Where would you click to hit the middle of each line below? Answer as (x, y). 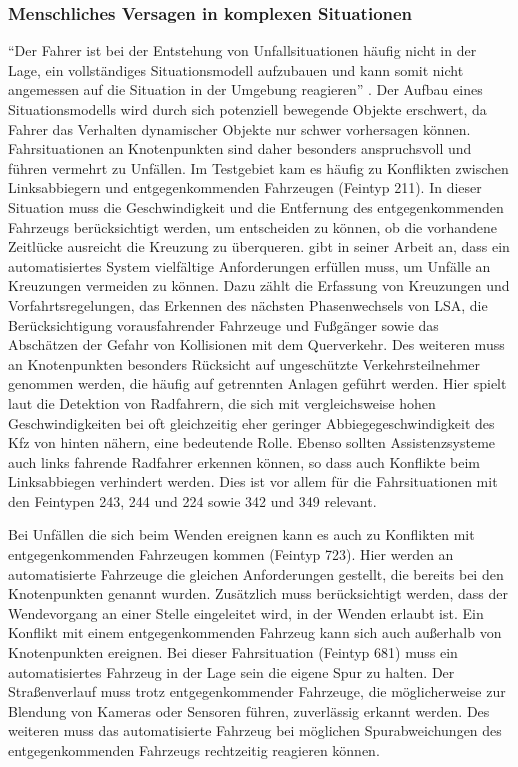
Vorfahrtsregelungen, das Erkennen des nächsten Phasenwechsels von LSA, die (248, 304)
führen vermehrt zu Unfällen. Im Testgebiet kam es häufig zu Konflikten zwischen (258, 167)
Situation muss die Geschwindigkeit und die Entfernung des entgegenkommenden (256, 206)
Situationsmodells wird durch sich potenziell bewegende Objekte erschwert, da (247, 109)
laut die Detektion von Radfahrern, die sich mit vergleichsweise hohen (222, 402)
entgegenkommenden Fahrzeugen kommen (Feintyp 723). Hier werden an (231, 554)
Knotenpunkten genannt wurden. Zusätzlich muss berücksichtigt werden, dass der (258, 593)
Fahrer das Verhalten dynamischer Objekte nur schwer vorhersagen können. (239, 128)
